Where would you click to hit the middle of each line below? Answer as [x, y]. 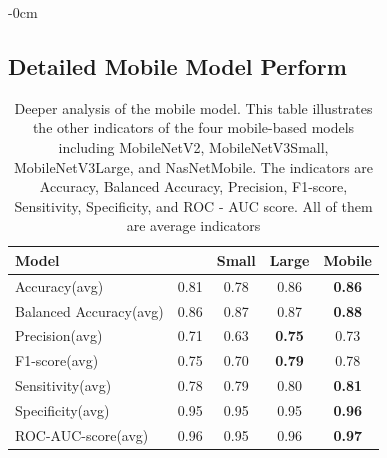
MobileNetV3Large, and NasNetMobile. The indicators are [193, 166]
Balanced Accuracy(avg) [89, 310]
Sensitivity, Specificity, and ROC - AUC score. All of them [193, 205]
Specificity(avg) [62, 410]
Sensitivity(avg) [63, 385]
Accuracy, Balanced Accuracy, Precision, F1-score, [193, 186]
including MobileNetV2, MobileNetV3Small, [193, 146]
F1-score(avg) [57, 360]
